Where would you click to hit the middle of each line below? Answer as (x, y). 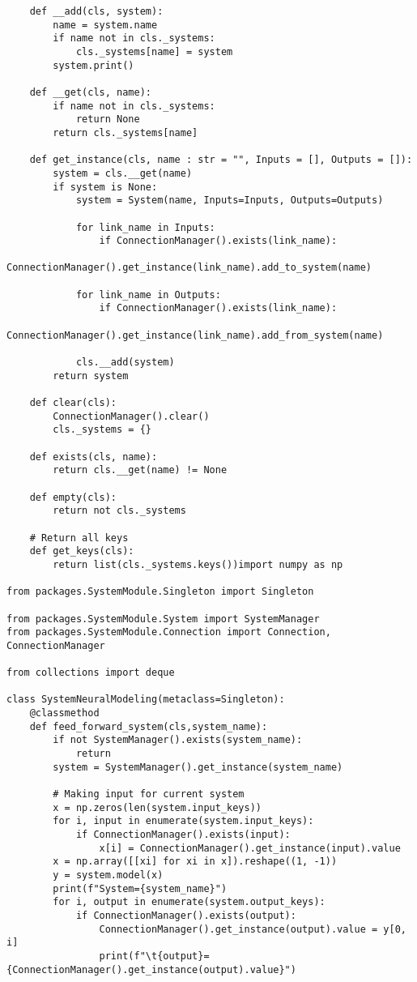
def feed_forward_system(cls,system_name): (149, 726)
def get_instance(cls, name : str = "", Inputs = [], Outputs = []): (221, 160)
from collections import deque (91, 673)
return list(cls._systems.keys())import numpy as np (198, 564)
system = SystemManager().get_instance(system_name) (198, 767)
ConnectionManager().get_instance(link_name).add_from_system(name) (195, 335)
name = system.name (105, 25)
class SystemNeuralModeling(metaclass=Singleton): (146, 700)
